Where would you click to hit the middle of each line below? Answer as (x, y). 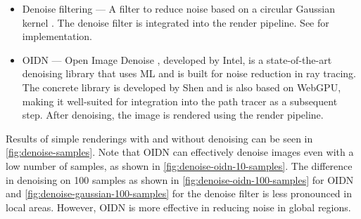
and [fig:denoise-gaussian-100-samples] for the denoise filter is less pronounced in (179, 193)
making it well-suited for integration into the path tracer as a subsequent (180, 101)
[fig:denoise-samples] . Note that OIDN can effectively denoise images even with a (180, 152)
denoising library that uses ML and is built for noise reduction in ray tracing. (189, 73)
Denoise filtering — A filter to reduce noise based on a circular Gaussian (178, 8)
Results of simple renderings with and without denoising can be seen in (159, 138)
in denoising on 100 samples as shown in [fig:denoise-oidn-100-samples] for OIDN (180, 179)
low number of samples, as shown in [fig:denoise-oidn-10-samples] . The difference (179, 165)
